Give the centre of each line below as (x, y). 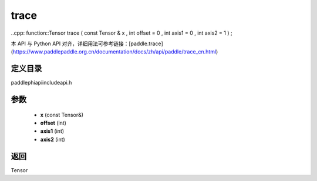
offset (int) (53, 123)
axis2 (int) (53, 139)
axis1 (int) (52, 131)
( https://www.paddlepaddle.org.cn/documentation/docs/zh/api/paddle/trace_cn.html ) (114, 52)
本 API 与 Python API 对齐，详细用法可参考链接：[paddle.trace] (87, 43)
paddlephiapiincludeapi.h (41, 83)
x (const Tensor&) (62, 115)
